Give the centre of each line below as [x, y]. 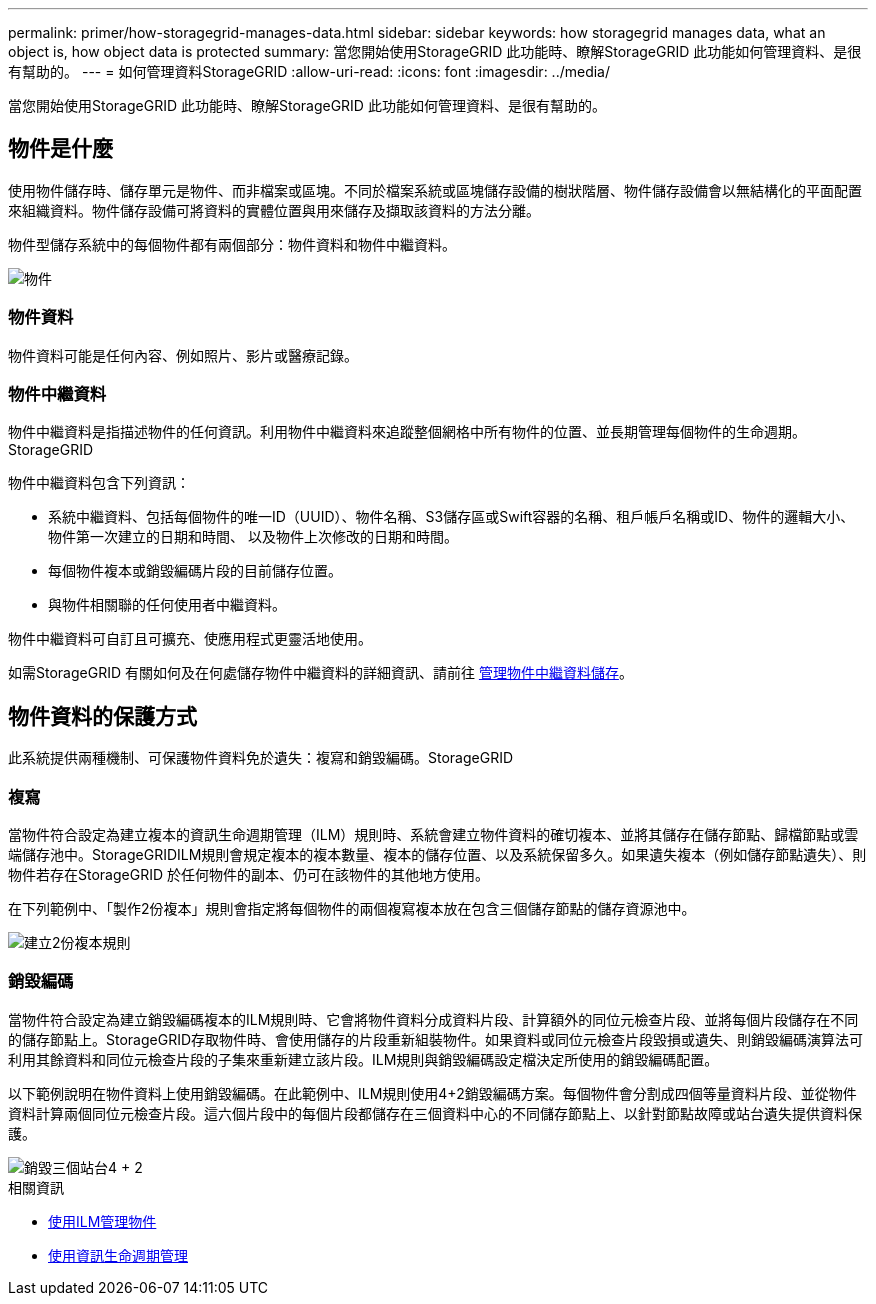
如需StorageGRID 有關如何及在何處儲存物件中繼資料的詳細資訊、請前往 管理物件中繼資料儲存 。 [320, 673]
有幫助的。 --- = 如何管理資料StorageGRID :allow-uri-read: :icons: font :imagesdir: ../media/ [309, 71]
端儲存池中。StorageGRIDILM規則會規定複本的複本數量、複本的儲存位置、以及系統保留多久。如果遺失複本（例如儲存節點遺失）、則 [437, 854]
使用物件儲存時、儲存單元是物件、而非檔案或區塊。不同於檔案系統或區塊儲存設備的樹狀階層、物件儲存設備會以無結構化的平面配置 [435, 190]
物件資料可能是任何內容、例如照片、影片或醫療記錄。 [183, 355]
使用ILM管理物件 [102, 1221]
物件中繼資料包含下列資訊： [99, 483]
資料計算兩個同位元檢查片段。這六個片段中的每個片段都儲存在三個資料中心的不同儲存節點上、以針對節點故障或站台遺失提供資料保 [435, 1113]
